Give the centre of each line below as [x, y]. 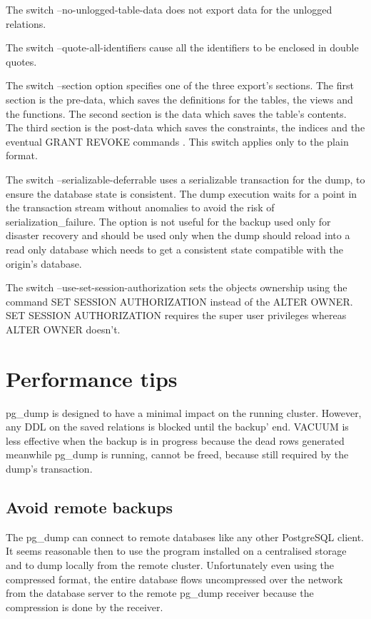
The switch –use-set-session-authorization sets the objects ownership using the [177, 287]
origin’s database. [44, 263]
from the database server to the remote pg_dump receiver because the [160, 593]
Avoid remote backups [89, 507]
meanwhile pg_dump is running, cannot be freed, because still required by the [177, 454]
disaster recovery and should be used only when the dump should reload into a [178, 235]
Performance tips [92, 378]
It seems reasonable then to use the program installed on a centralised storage [176, 551]
